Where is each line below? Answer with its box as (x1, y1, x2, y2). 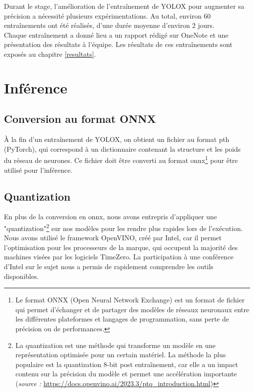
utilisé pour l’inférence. (4, 164, 73, 175)
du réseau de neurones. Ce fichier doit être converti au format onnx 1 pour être (4, 154, 238, 165)
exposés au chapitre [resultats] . (4, 48, 96, 59)
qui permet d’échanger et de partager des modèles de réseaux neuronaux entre (15, 304, 250, 314)
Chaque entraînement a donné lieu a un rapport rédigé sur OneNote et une (4, 29, 229, 40)
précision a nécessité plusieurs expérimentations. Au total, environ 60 (4, 10, 211, 21)
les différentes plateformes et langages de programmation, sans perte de (15, 314, 229, 324)
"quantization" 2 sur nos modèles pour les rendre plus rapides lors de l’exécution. (4, 221, 243, 233)
